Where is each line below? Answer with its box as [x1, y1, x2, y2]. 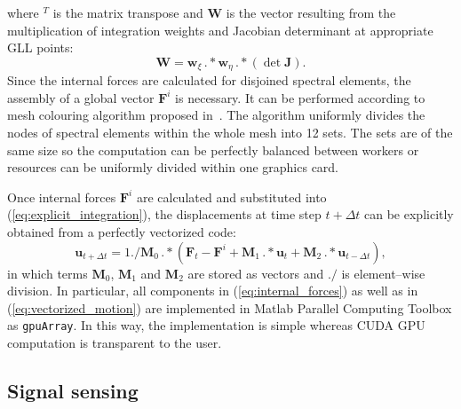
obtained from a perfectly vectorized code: [7, 222, 236, 240]
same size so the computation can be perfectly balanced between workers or [7, 140, 419, 159]
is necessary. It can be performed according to [175, 88, 425, 106]
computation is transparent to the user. [7, 334, 222, 352]
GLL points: [7, 38, 74, 57]
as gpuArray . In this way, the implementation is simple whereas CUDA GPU [7, 316, 425, 334]
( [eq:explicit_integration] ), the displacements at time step [7, 205, 322, 224]
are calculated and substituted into [136, 187, 327, 206]
